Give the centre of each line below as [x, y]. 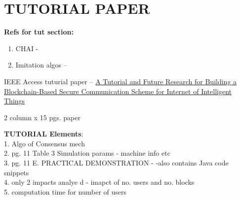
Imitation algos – [41, 65]
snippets [17, 172]
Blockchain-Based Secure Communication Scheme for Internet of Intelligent [118, 91]
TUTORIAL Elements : [44, 134]
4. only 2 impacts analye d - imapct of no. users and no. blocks [99, 182]
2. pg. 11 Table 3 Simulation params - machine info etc [87, 153]
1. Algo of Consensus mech [44, 143]
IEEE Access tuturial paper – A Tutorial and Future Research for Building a [120, 81]
